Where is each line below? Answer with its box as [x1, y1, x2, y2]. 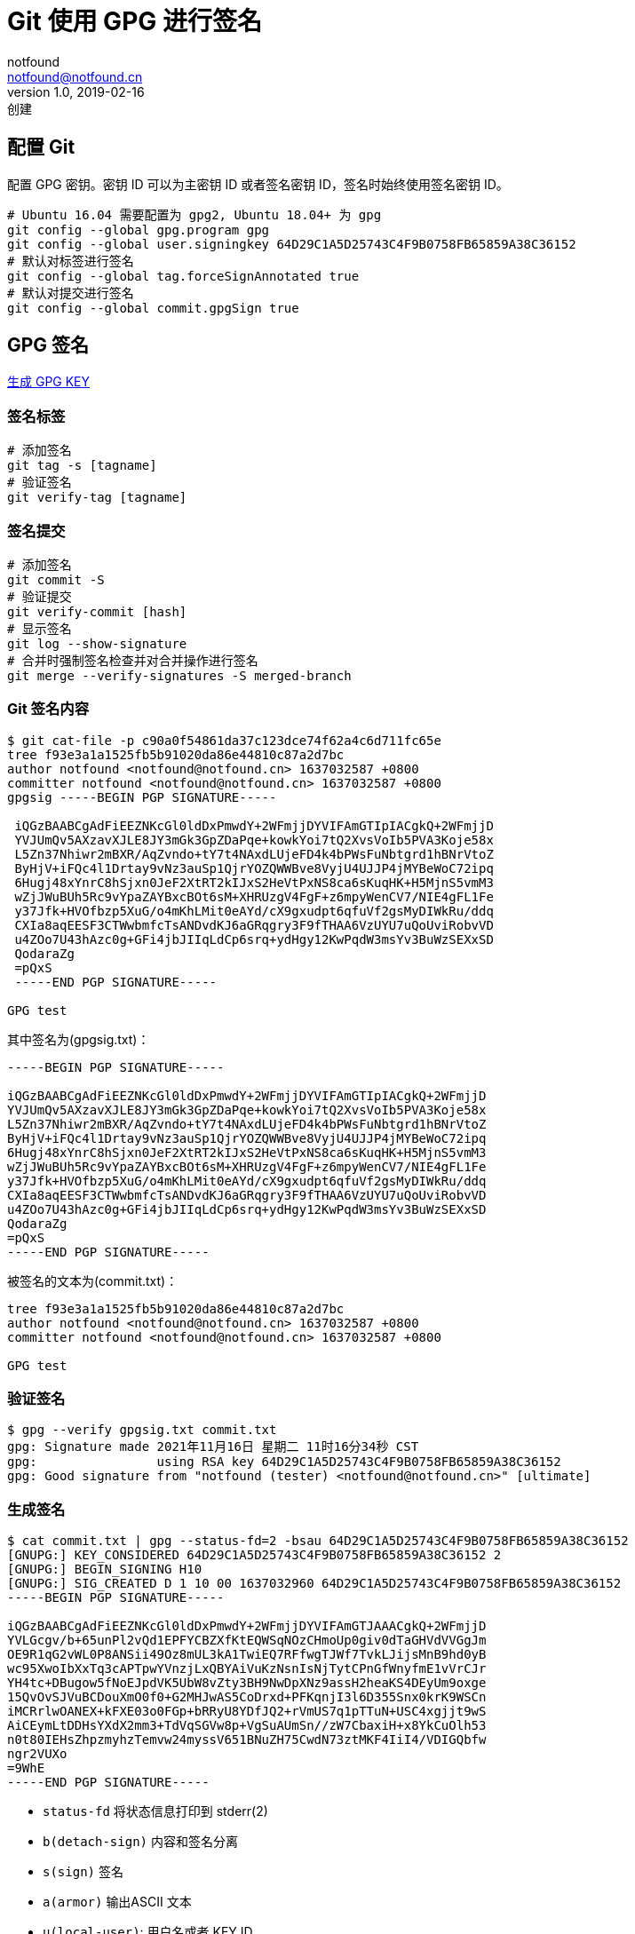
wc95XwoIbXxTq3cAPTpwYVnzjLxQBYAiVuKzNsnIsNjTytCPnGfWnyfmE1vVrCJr [7, 1661, 487, 1676]
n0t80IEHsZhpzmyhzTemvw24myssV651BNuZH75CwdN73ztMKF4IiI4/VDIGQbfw [7, 1732, 487, 1748]
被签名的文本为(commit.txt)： [7, 1272, 179, 1288]
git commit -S [7, 572, 105, 587]
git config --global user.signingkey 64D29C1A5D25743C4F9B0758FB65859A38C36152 [7, 236, 576, 251]
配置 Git [7, 136, 75, 159]
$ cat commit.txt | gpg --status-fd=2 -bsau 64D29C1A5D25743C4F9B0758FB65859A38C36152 [7, 1534, 629, 1549]
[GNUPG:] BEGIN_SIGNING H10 [7, 1562, 202, 1577]
